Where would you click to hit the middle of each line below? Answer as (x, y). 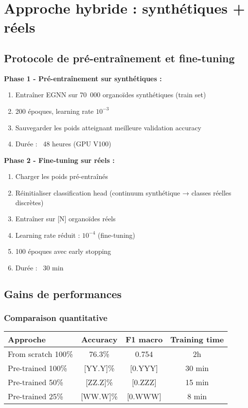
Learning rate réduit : (48, 235)
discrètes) (29, 202)
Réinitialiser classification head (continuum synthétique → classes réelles (123, 192)
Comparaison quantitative (56, 318)
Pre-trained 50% (36, 382)
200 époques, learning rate (54, 111)
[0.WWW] (144, 396)
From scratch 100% (41, 354)
